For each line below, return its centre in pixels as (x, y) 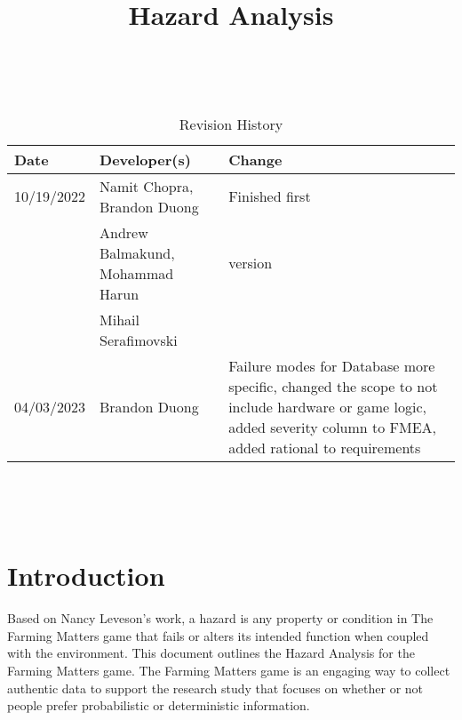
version (251, 263)
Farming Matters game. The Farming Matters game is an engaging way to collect (229, 671)
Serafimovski (139, 340)
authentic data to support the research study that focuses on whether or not (215, 688)
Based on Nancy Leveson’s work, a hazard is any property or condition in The (220, 618)
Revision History (231, 124)
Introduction (86, 576)
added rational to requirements (325, 447)
